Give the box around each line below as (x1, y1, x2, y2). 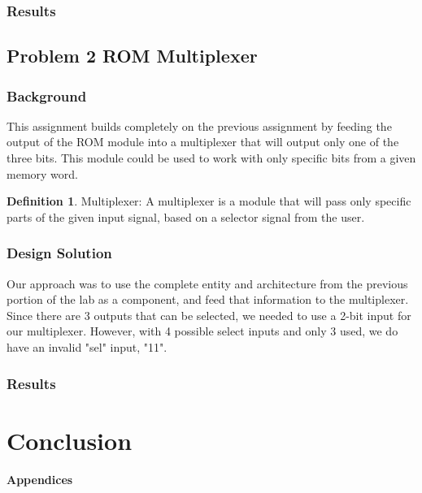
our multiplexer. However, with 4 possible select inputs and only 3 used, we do (7, 322, 398, 339)
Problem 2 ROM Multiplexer (7, 43, 258, 68)
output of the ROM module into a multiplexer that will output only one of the (7, 133, 399, 150)
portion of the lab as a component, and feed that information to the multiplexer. (7, 291, 409, 308)
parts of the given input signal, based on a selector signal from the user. (7, 208, 365, 225)
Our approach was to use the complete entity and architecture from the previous (7, 275, 408, 292)
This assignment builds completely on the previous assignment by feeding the (7, 117, 392, 134)
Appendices (7, 470, 73, 487)
